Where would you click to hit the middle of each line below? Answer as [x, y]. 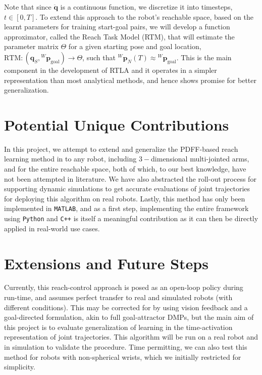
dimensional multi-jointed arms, [200, 159]
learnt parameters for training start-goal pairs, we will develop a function [117, 27]
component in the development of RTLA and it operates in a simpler [111, 70]
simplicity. [20, 367]
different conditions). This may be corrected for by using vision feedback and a [126, 307]
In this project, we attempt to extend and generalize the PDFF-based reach [121, 149]
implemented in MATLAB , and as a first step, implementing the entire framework [126, 208]
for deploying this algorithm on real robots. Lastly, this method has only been [125, 198]
